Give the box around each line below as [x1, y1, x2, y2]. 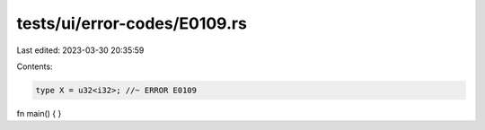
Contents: [16, 61, 53, 72]
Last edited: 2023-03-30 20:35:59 [16, 45, 145, 56]
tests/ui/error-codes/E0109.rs [16, 13, 247, 33]
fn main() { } [16, 108, 62, 118]
